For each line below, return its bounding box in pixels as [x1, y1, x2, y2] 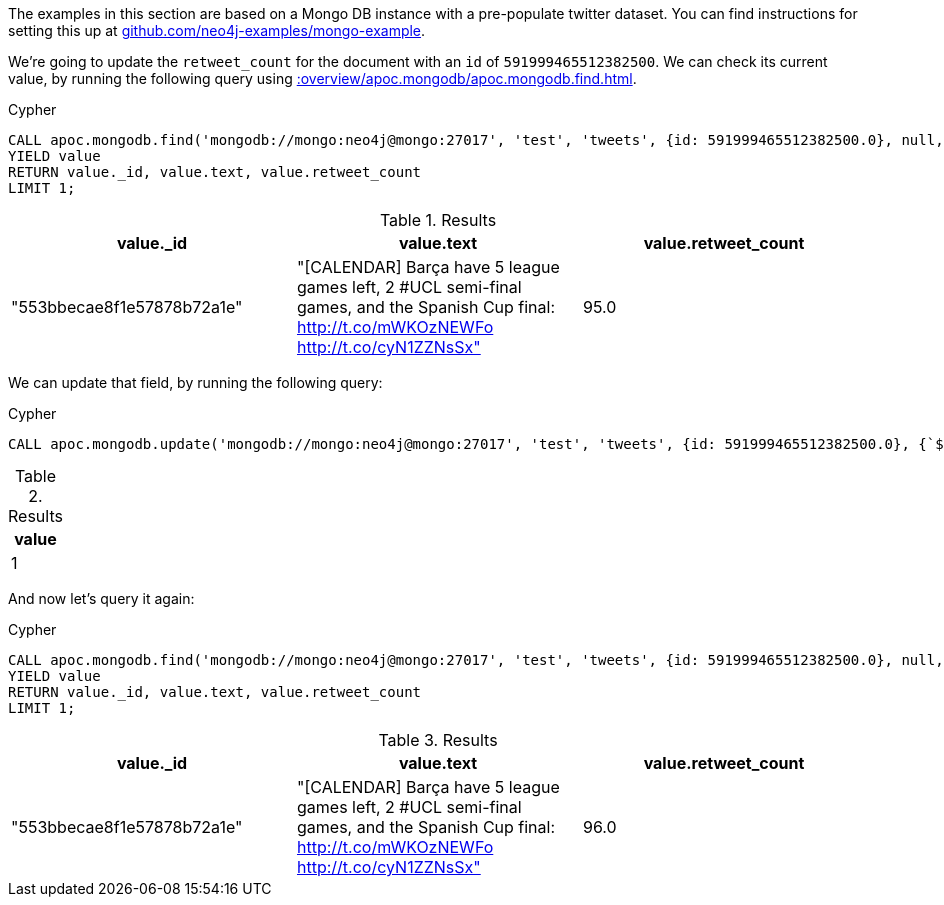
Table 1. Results [379, 210, 497, 230]
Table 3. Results [378, 730, 498, 750]
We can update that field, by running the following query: [8, 374, 383, 391]
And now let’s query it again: [8, 590, 195, 607]
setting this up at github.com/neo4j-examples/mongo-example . [8, 22, 426, 39]
